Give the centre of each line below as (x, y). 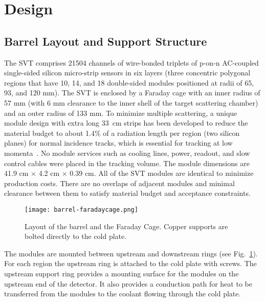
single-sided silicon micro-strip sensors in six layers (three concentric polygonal (127, 73)
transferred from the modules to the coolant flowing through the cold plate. (123, 294)
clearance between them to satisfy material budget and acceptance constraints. (127, 193)
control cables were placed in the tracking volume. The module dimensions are (127, 163)
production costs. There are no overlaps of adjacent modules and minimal (119, 183)
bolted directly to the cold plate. (76, 236)
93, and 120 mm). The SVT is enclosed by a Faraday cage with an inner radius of (132, 93)
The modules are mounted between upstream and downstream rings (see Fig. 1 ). (131, 253)
